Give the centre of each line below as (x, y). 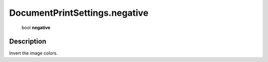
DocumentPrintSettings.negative (79, 13)
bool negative (36, 28)
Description (28, 42)
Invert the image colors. (33, 53)
